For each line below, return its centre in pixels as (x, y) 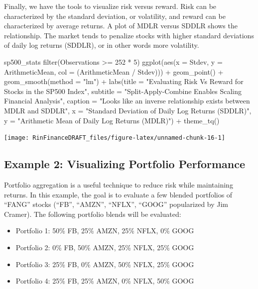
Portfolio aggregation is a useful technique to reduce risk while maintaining (119, 184)
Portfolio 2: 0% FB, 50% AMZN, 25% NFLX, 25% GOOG (105, 247)
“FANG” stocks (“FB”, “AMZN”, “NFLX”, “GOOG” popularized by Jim (116, 204)
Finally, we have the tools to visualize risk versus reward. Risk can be (110, 6)
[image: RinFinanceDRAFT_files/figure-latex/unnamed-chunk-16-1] (115, 138)
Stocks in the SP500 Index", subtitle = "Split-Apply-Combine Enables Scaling (123, 91)
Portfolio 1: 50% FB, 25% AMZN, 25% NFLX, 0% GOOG (105, 231)
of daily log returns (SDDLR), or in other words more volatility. (102, 45)
